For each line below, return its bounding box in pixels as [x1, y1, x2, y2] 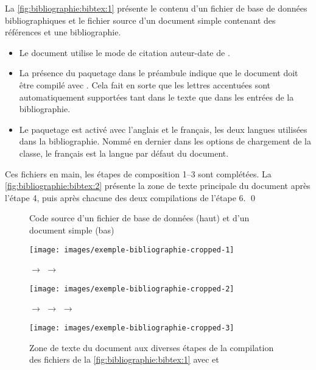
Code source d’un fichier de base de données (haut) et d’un [29, 212, 250, 224]
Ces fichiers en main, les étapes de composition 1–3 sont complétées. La [5, 167, 272, 180]
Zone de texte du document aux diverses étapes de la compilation [29, 341, 274, 354]
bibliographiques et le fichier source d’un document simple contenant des [5, 13, 276, 26]
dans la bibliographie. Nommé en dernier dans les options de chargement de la [19, 135, 311, 148]
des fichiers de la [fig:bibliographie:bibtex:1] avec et [29, 353, 219, 366]
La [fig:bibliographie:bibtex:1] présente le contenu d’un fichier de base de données [5, 2, 307, 14]
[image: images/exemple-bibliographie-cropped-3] [29, 324, 234, 332]
